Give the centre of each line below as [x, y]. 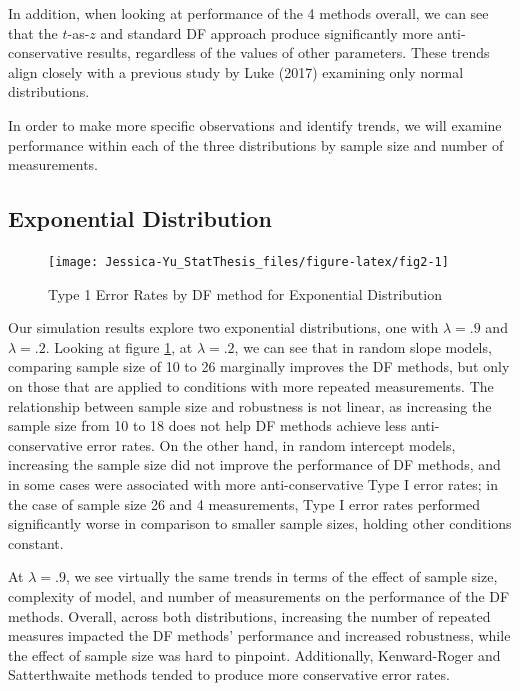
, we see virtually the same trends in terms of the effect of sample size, [281, 576]
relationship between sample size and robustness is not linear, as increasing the [250, 405]
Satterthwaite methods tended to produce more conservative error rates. [229, 674]
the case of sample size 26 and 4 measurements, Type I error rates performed [244, 503]
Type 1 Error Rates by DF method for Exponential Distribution [245, 293]
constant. [36, 542]
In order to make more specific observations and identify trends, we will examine [255, 124]
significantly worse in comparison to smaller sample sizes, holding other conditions [260, 523]
